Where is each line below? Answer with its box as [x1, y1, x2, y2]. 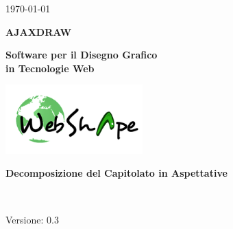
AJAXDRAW [5, 24, 72, 39]
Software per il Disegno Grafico [5, 47, 158, 62]
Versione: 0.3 [5, 212, 59, 226]
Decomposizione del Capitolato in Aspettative [5, 166, 228, 180]
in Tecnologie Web [5, 61, 95, 75]
